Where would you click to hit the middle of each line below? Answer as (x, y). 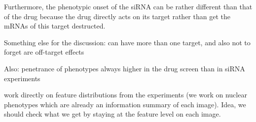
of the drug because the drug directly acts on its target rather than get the (117, 16)
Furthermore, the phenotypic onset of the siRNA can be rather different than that (128, 6)
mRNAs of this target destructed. (55, 26)
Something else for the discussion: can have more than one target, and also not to (127, 42)
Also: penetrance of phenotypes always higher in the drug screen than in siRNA (125, 68)
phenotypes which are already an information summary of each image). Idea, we (125, 104)
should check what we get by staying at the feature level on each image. (112, 114)
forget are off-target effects (44, 52)
